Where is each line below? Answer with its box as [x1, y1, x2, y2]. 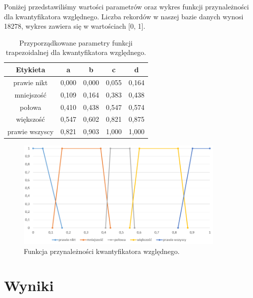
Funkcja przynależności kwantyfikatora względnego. [24, 246, 180, 256]
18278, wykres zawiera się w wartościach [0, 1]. [4, 21, 146, 31]
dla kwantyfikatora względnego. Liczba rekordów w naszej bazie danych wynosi [4, 11, 244, 21]
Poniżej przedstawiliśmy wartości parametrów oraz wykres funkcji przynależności [4, 1, 249, 11]
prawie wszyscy [7, 126, 54, 137]
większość [16, 114, 45, 124]
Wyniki [4, 275, 54, 295]
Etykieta [15, 64, 46, 74]
